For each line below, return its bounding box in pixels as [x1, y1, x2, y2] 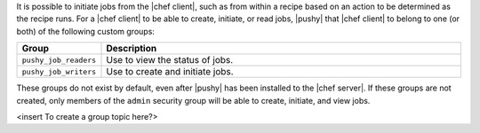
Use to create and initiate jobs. [106, 66, 235, 78]
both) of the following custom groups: [16, 26, 156, 36]
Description [106, 43, 157, 55]
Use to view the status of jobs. [106, 54, 234, 66]
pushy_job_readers [21, 55, 97, 65]
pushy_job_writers [21, 66, 97, 76]
